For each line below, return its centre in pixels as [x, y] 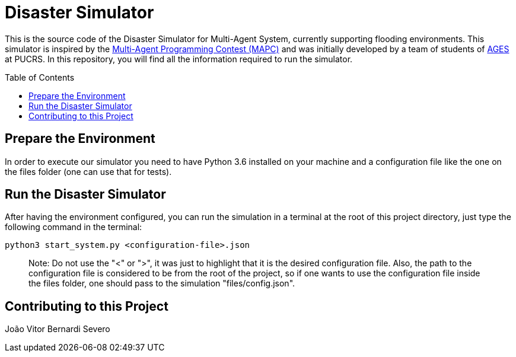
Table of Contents [40, 77]
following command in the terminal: [74, 227]
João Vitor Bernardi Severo [58, 329]
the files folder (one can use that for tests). [88, 171]
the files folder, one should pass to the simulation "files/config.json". [162, 283]
